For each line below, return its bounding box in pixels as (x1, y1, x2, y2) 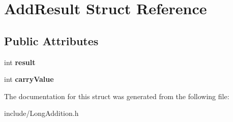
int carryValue (4, 74, 54, 84)
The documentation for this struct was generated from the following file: (4, 90, 229, 101)
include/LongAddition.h (4, 108, 79, 118)
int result (4, 56, 36, 67)
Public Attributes (4, 33, 99, 48)
